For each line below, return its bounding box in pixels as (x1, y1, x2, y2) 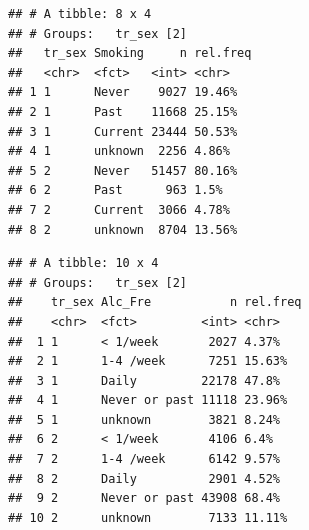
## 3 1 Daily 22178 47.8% (8, 373, 281, 388)
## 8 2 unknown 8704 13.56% (8, 222, 238, 237)
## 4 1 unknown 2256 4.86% (8, 144, 230, 159)
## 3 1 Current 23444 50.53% (8, 124, 238, 139)
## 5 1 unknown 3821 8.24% (8, 412, 281, 427)
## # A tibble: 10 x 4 (8, 256, 159, 271)
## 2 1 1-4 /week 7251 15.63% (8, 354, 288, 369)
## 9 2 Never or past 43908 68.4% (8, 491, 281, 506)
